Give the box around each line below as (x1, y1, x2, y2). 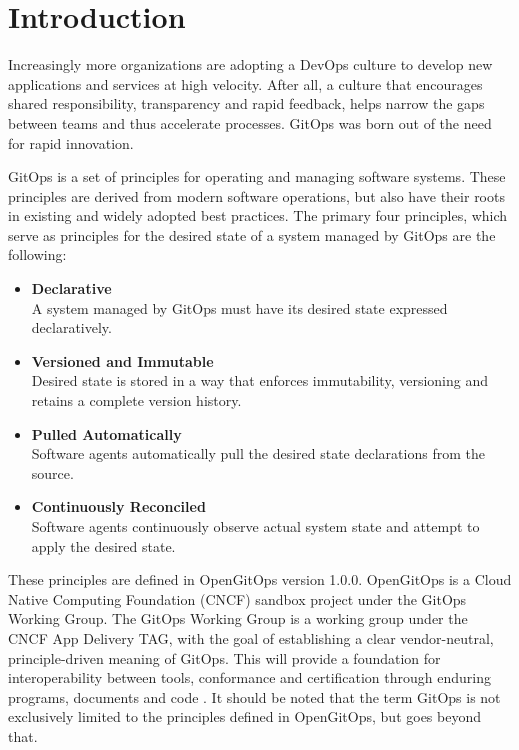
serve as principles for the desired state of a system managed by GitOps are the (8, 224, 496, 245)
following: (8, 244, 67, 265)
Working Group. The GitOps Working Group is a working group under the (8, 608, 468, 629)
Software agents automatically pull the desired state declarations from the (31, 443, 485, 464)
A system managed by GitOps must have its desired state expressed (31, 297, 448, 318)
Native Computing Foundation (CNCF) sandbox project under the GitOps (8, 588, 467, 609)
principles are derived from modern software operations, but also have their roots (8, 185, 505, 206)
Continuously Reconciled (31, 496, 206, 517)
